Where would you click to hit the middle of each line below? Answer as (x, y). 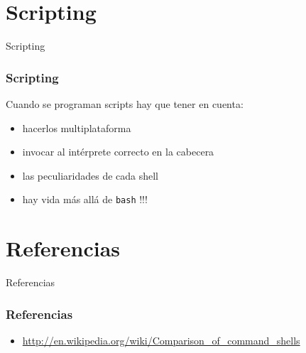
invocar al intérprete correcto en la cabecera (118, 152)
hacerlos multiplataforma (77, 127)
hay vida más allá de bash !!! (85, 199)
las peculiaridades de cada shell (91, 175)
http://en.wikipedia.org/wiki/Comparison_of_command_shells (161, 340)
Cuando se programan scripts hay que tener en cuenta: (125, 103)
